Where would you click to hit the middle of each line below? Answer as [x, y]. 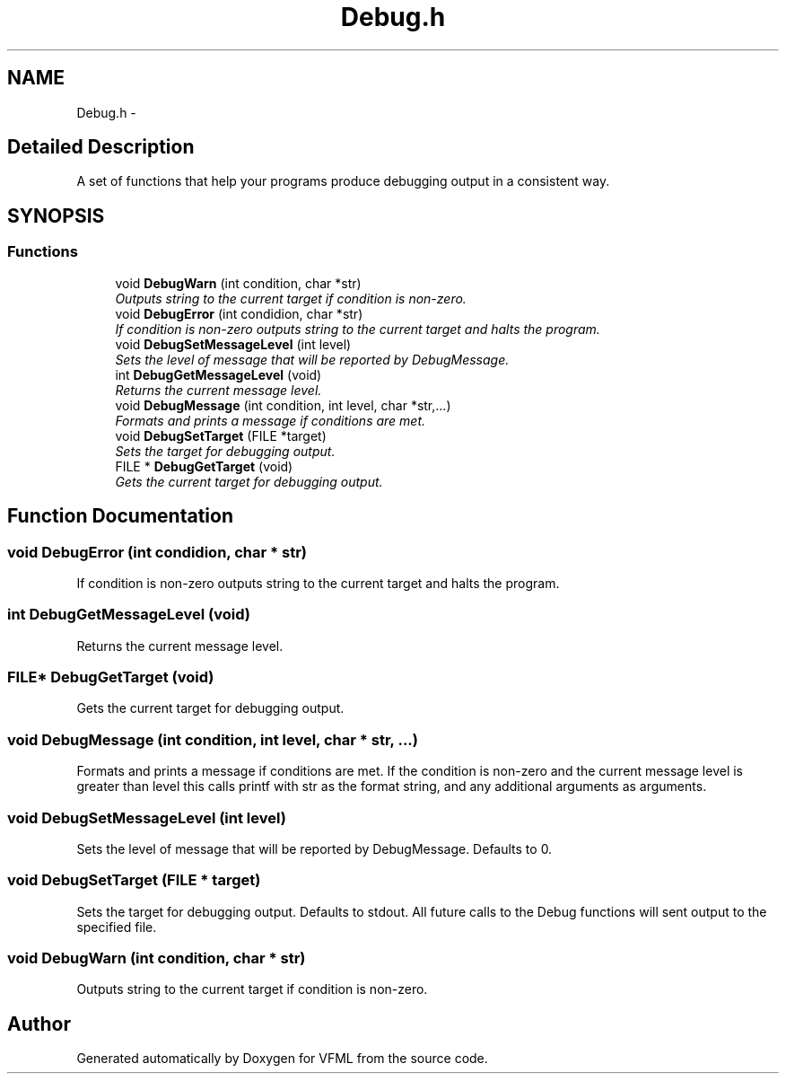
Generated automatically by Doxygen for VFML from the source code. [282, 1059]
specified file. [117, 927]
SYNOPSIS [56, 215]
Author [39, 1024]
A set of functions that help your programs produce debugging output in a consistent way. [343, 181]
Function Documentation [120, 516]
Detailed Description [101, 147]
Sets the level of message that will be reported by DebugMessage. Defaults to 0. [314, 848]
